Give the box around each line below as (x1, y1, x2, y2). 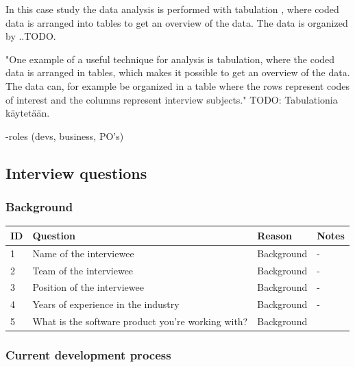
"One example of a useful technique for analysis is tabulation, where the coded (5, 51, 335, 66)
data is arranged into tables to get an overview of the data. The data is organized (5, 15, 348, 29)
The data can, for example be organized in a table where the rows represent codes (5, 78, 350, 93)
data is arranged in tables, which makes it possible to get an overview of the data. (5, 65, 350, 80)
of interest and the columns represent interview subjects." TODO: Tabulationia (5, 92, 338, 106)
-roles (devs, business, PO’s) (5, 128, 124, 143)
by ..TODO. (5, 29, 56, 43)
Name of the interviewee (32, 246, 134, 260)
